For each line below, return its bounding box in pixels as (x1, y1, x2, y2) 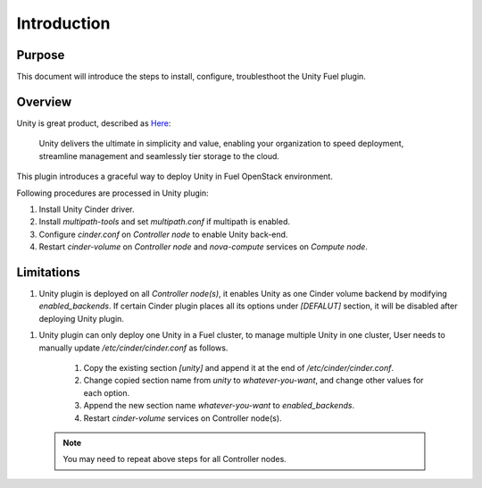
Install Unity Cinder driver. (38, 204, 135, 215)
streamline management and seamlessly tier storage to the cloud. (38, 150, 280, 161)
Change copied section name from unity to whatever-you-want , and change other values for (83, 375, 424, 386)
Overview (16, 94, 72, 109)
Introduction (16, 13, 111, 33)
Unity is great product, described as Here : (16, 117, 171, 129)
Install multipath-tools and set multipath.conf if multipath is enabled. (38, 216, 290, 227)
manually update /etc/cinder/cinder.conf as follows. (38, 342, 229, 353)
